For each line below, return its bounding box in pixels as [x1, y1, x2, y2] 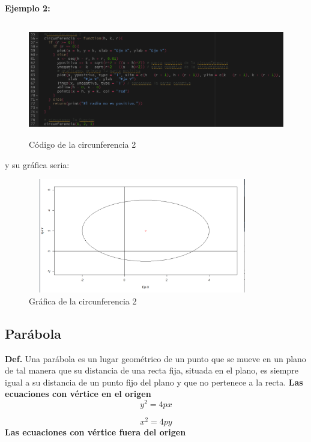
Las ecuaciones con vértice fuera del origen [5, 426, 186, 438]
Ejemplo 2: [5, 2, 50, 14]
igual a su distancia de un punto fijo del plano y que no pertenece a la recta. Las [5, 375, 303, 388]
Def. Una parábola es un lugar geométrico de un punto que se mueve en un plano [5, 352, 306, 365]
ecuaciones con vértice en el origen [5, 387, 151, 400]
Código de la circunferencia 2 [29, 138, 136, 151]
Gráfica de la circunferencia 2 [29, 294, 137, 307]
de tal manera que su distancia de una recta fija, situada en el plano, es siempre [5, 364, 298, 377]
